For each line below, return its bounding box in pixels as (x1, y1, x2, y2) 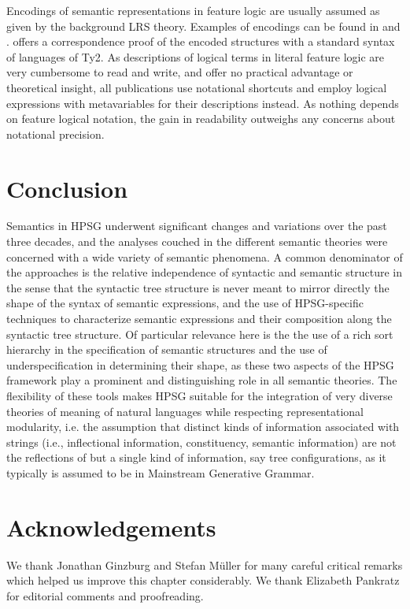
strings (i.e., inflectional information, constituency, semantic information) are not (6, 433, 397, 450)
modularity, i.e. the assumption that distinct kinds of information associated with (6, 418, 400, 435)
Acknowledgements (6, 511, 216, 543)
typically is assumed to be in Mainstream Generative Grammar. (6, 464, 315, 481)
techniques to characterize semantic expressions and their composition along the (6, 310, 392, 327)
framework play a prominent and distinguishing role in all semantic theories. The (6, 372, 397, 388)
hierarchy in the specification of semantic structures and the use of (6, 341, 327, 358)
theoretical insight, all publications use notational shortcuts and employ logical (6, 79, 387, 95)
